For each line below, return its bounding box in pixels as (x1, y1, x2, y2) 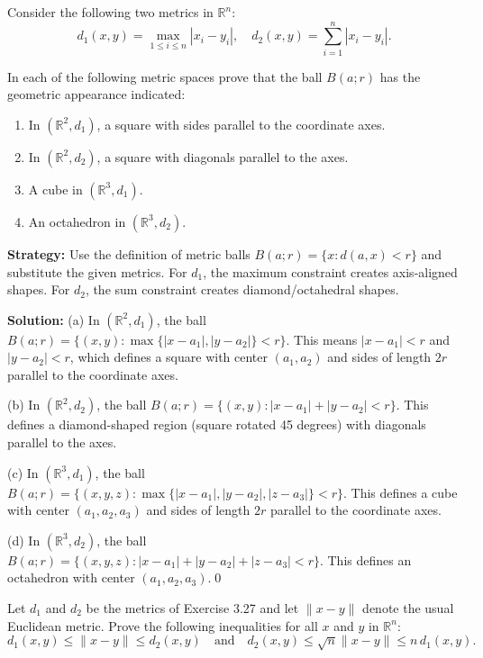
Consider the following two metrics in (7, 3, 214, 21)
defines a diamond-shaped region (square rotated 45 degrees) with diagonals (7, 415, 426, 434)
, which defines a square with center (69, 347, 269, 366)
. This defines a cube (342, 482, 458, 501)
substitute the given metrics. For (7, 262, 187, 281)
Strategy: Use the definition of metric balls (7, 244, 251, 263)
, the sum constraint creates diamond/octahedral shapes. (85, 280, 399, 299)
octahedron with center (7, 568, 135, 587)
